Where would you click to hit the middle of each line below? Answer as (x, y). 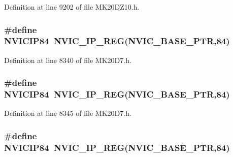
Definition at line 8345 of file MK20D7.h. (68, 113)
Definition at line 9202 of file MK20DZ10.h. (72, 7)
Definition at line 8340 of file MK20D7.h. (68, 60)
